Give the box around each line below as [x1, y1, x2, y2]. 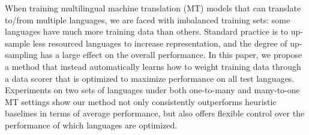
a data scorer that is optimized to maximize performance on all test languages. [5, 72, 295, 84]
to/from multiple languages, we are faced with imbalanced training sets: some [5, 13, 290, 26]
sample [5, 36, 31, 49]
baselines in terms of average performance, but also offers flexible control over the [5, 107, 305, 119]
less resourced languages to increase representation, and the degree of [32, 36, 287, 49]
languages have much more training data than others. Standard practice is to [5, 25, 289, 38]
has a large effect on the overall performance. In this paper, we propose [40, 48, 302, 61]
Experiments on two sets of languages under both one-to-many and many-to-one [5, 84, 300, 96]
